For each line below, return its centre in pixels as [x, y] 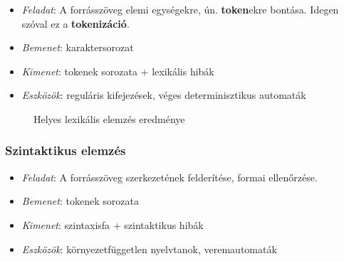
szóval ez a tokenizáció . [75, 23]
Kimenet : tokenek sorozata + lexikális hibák [118, 71]
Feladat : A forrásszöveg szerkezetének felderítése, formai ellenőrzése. [170, 177]
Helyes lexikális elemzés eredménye [109, 118]
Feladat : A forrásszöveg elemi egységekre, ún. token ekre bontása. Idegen [180, 9]
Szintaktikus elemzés [66, 150]
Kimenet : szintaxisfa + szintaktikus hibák [113, 224]
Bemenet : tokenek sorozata [80, 201]
